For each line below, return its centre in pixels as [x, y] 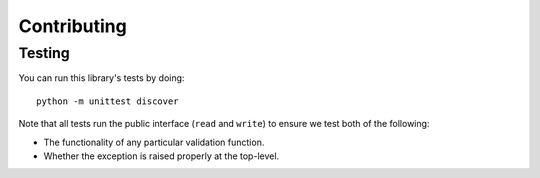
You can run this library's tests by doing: [101, 78]
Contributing [72, 26]
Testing [44, 53]
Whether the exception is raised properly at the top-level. [161, 156]
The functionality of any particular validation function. [154, 142]
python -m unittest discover [107, 101]
